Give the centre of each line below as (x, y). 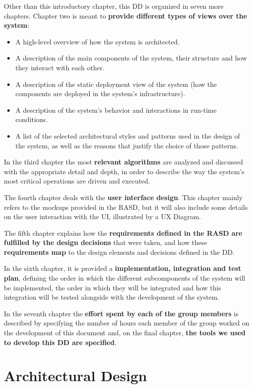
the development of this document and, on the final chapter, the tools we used (125, 333)
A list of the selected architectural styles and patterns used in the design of (128, 135)
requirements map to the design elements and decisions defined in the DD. (119, 252)
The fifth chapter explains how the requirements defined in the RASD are (123, 233)
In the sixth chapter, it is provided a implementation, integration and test (123, 268)
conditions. (32, 119)
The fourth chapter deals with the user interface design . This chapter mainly (123, 197)
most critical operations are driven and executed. (77, 181)
